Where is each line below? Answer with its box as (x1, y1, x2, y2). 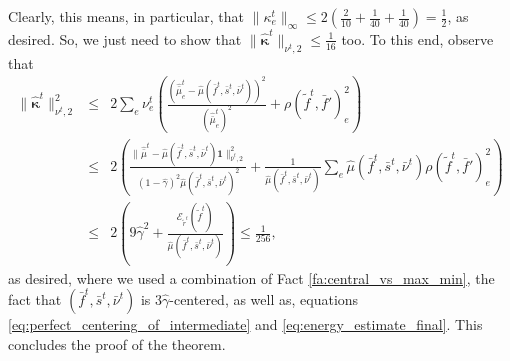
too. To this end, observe (341, 28, 494, 49)
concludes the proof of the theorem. (8, 333, 226, 354)
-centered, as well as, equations (169, 289, 359, 310)
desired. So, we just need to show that (8, 28, 242, 49)
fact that (8, 289, 62, 310)
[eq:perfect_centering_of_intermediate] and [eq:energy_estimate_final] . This (8, 314, 483, 335)
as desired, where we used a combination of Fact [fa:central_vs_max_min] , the (8, 267, 495, 288)
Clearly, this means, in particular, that (8, 6, 244, 26)
